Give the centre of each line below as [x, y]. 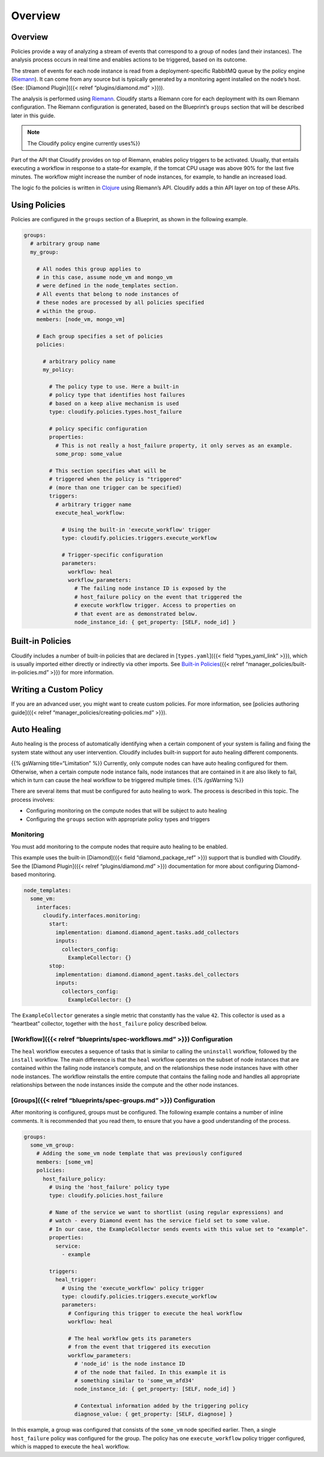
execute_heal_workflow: [90, 513]
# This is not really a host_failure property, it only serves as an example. [174, 445]
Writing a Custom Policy [57, 690]
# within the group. [67, 311]
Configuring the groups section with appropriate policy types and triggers [118, 819]
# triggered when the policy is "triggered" [115, 479]
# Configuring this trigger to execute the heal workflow [155, 1313]
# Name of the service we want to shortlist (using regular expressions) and [166, 1212]
